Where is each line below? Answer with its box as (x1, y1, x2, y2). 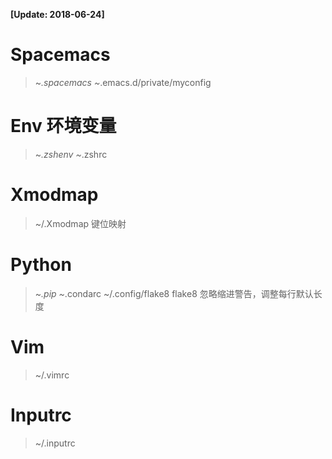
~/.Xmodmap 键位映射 (34, 217, 127, 229)
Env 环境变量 (10, 115, 117, 138)
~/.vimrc (34, 369, 70, 381)
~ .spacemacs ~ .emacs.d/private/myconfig (34, 76, 212, 88)
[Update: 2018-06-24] (10, 9, 105, 20)
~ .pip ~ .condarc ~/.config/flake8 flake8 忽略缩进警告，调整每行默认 (34, 287, 314, 299)
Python (10, 254, 72, 276)
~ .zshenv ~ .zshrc (34, 148, 108, 160)
